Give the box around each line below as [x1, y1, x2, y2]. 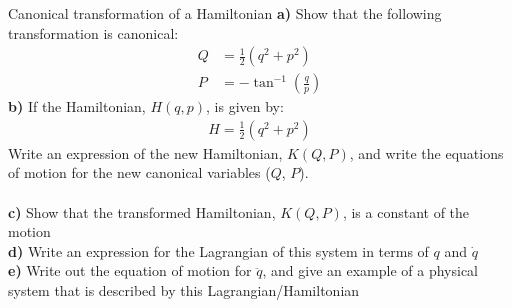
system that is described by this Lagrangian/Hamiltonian [8, 280, 360, 301]
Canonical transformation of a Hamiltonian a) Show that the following [8, 3, 442, 23]
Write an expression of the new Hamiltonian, [8, 142, 283, 163]
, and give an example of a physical [262, 260, 479, 281]
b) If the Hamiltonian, [8, 96, 146, 117]
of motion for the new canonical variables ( [8, 162, 271, 183]
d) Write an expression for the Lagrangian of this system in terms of [8, 240, 429, 261]
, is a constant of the [342, 201, 470, 222]
